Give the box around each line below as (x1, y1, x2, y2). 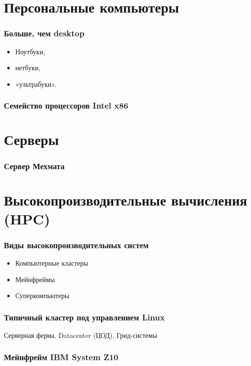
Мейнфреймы (15, 274, 55, 284)
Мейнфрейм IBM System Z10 (4, 350, 118, 363)
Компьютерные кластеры (15, 258, 89, 268)
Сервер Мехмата (4, 159, 65, 172)
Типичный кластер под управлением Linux (4, 311, 165, 323)
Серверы (4, 129, 59, 149)
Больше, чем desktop (4, 27, 85, 39)
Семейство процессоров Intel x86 (4, 99, 129, 111)
